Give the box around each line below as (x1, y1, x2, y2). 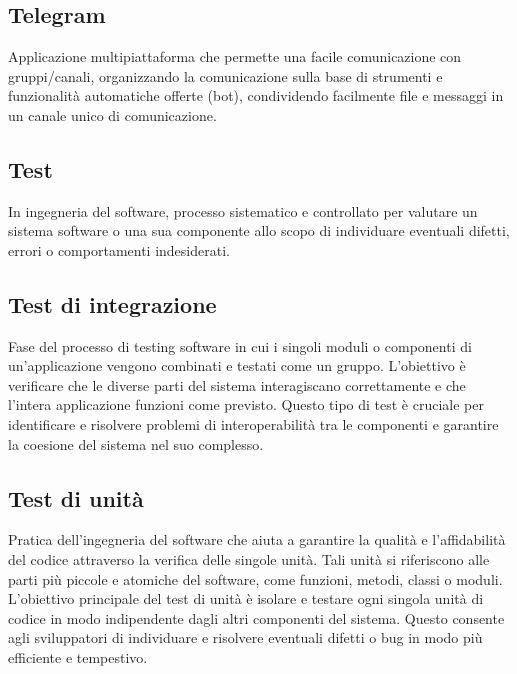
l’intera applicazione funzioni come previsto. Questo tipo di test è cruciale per (8, 394, 484, 415)
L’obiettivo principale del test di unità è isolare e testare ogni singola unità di (8, 588, 484, 609)
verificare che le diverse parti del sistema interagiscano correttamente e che (8, 374, 466, 395)
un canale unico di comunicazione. (8, 104, 217, 125)
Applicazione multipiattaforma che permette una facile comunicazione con (8, 46, 462, 66)
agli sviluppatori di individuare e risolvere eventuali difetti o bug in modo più (8, 627, 483, 648)
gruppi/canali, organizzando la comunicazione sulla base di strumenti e (8, 65, 443, 86)
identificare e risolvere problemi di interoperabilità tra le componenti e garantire (8, 413, 499, 434)
